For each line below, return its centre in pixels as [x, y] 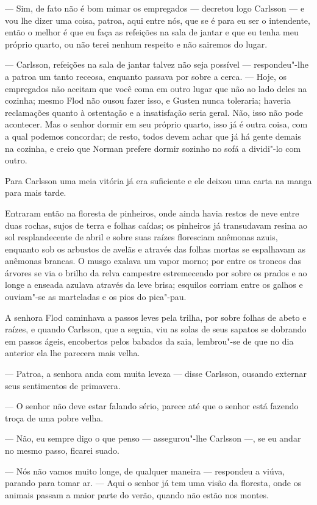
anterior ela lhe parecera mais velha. [73, 353]
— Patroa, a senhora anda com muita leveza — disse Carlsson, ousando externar [156, 374]
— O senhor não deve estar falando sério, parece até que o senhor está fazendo [152, 406]
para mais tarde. [36, 192]
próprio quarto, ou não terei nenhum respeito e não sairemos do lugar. [136, 44]
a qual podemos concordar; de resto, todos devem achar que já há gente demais [153, 136]
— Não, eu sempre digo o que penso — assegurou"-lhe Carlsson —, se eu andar [153, 438]
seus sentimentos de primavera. [63, 385]
